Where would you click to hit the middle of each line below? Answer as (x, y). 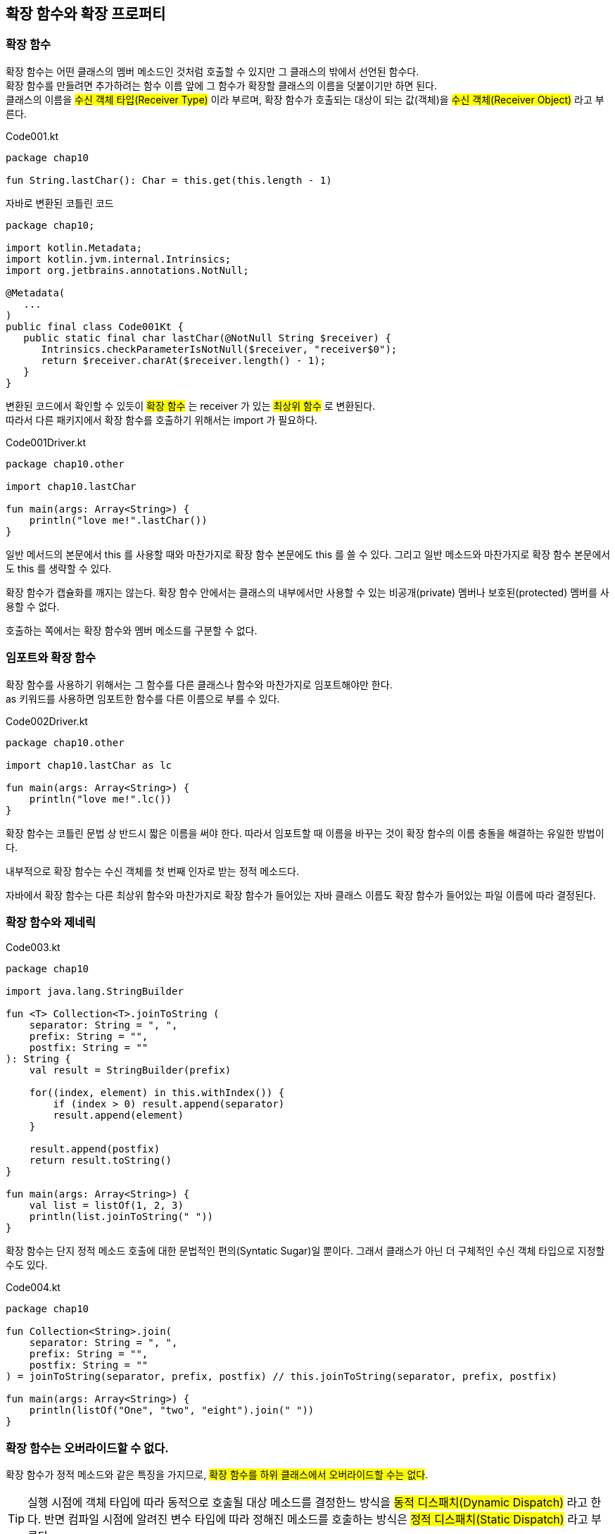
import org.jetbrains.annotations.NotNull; (127, 270)
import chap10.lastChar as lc (89, 765)
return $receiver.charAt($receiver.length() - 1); (184, 360)
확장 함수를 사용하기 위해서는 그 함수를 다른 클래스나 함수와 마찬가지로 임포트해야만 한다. (199, 684)
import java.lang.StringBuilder (95, 992)
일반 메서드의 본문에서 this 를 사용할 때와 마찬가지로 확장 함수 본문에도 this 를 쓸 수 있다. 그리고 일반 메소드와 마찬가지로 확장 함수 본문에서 (308, 554)
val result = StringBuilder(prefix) (130, 1070)
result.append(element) (118, 1115)
